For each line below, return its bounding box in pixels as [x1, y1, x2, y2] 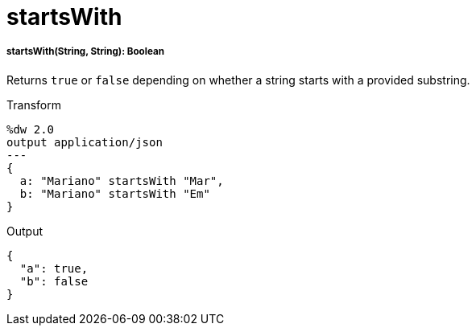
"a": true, [19, 261, 89, 275]
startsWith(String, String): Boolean [6, 46, 164, 58]
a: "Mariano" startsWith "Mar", [19, 174, 224, 187]
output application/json [6, 135, 163, 149]
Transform [6, 97, 61, 112]
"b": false [19, 274, 89, 288]
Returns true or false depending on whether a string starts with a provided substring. [6, 72, 470, 87]
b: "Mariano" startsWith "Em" [19, 186, 210, 200]
